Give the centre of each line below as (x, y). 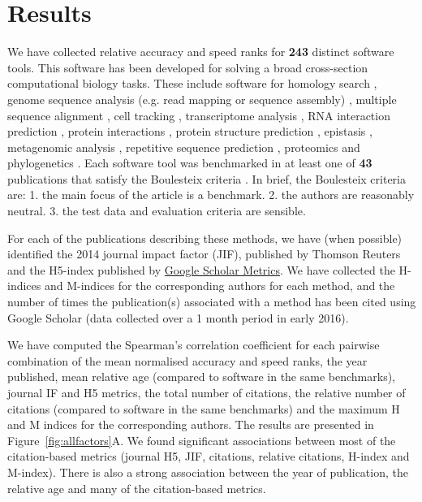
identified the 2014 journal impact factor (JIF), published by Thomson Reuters (204, 254)
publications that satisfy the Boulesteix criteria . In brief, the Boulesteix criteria (207, 178)
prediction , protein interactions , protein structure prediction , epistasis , (190, 131)
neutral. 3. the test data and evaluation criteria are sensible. (157, 211)
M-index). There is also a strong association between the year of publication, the (208, 472)
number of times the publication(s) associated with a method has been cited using (212, 302)
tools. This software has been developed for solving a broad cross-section (188, 67)
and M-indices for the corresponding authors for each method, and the (220, 286)
